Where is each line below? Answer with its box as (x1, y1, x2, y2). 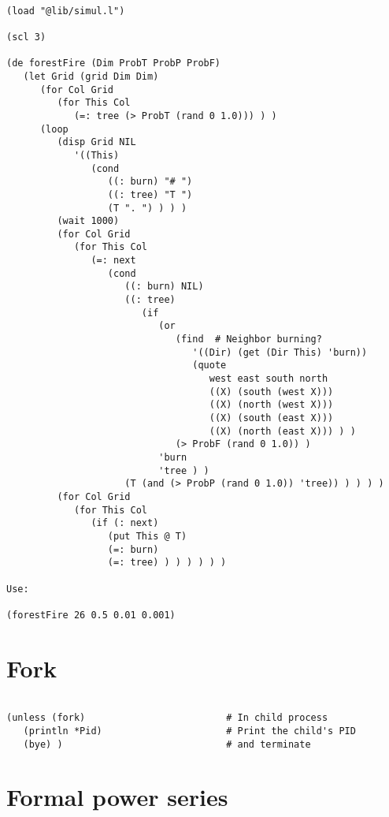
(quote (192, 360, 227, 371)
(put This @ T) (107, 530, 187, 542)
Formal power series (6, 781, 228, 813)
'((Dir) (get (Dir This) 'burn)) (192, 346, 368, 358)
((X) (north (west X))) (209, 399, 334, 411)
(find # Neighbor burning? (175, 334, 322, 345)
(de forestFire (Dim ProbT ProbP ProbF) (6, 58, 221, 69)
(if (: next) (91, 517, 159, 529)
